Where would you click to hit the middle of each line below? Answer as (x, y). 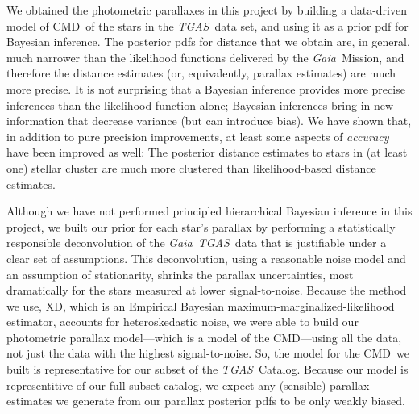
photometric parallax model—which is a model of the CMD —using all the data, (204, 337)
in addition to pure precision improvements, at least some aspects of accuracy (198, 136)
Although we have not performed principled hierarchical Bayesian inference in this (209, 211)
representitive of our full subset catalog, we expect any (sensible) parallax (188, 385)
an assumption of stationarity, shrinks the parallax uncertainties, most (180, 274)
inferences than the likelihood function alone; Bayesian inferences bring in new (200, 105)
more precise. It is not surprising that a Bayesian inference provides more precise (206, 88)
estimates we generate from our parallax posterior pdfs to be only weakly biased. (206, 401)
